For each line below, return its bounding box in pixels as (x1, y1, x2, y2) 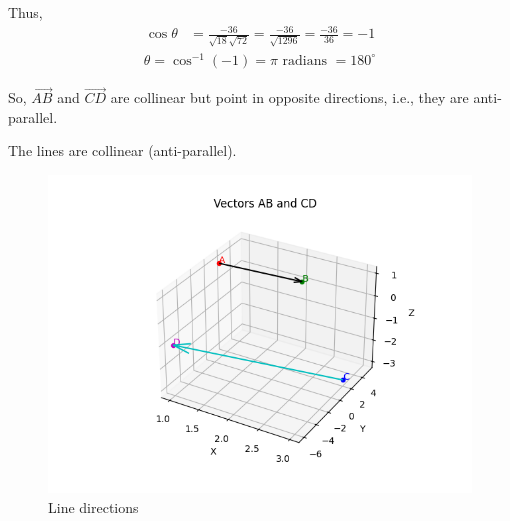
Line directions (48, 496, 139, 517)
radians (282, 53, 328, 68)
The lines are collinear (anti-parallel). (8, 140, 237, 161)
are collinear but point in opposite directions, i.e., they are (110, 87, 469, 108)
